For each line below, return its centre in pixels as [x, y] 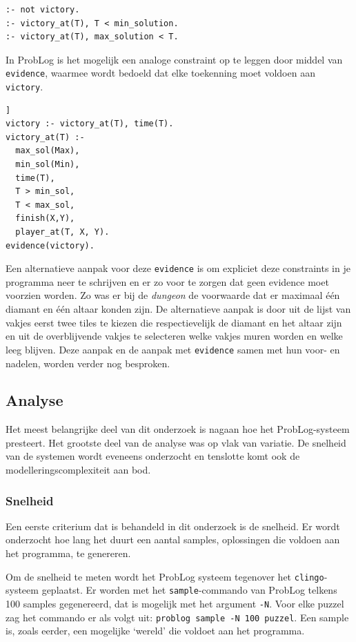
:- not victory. [43, 10]
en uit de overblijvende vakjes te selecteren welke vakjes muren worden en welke [174, 336]
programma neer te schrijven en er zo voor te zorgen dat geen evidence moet [167, 281]
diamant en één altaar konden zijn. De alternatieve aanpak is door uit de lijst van [178, 309]
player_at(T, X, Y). [62, 232]
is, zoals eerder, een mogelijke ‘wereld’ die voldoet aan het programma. [155, 631]
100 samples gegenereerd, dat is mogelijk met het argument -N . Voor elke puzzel [175, 603]
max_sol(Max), [48, 151]
